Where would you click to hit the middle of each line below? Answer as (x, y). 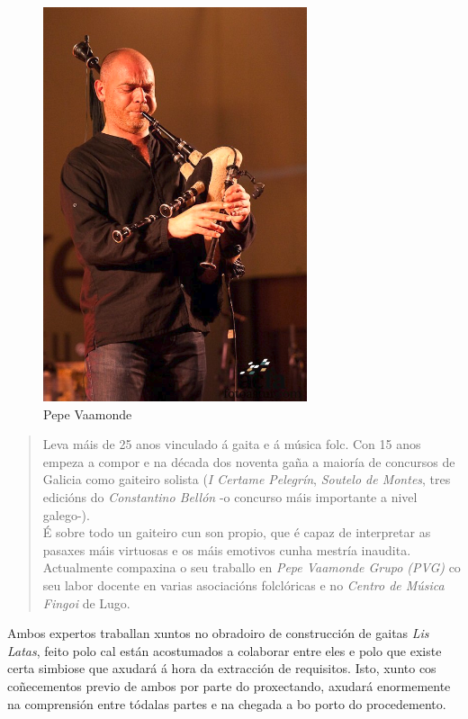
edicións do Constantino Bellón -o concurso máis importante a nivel (230, 496)
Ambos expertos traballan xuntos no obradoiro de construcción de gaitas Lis (218, 633)
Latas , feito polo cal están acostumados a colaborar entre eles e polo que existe (225, 650)
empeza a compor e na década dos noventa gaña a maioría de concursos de (249, 461)
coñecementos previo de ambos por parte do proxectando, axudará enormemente (229, 685)
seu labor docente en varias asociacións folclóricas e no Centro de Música (243, 584)
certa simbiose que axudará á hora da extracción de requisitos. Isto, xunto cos (222, 668)
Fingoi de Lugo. (86, 602)
